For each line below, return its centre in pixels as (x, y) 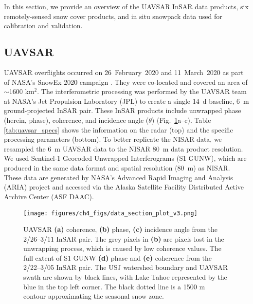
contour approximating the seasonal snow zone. (94, 296)
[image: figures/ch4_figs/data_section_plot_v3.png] (110, 214)
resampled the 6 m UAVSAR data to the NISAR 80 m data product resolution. (124, 148)
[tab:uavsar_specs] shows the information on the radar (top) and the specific (118, 129)
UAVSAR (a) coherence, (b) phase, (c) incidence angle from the (120, 229)
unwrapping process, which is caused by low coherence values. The (122, 248)
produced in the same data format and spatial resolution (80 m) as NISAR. (117, 167)
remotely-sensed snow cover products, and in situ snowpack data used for (113, 16)
